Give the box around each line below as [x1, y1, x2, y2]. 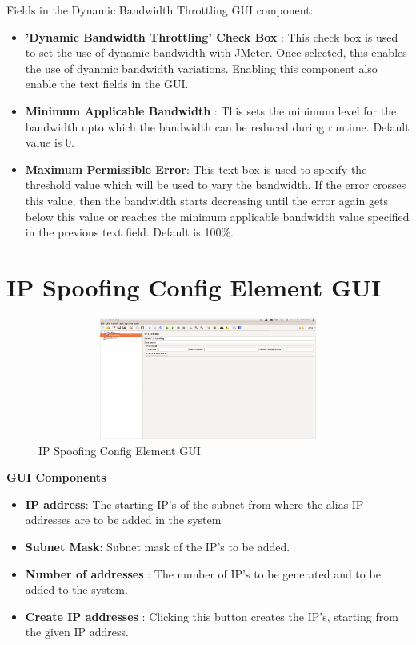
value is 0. [25, 134, 74, 151]
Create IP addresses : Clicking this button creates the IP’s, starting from [25, 607, 398, 624]
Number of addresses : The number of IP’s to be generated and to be [25, 565, 381, 582]
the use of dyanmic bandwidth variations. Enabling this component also [25, 59, 378, 76]
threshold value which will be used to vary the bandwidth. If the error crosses [25, 176, 406, 193]
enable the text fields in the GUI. [25, 75, 189, 92]
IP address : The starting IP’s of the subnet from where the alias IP [25, 495, 364, 512]
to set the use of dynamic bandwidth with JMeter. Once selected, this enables [25, 44, 407, 61]
